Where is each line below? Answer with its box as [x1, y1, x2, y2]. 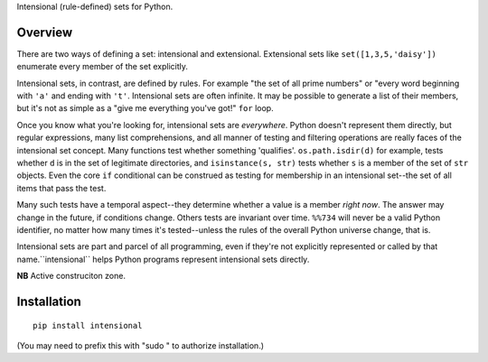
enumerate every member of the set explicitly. [16, 61, 189, 72]
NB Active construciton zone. [16, 271, 127, 282]
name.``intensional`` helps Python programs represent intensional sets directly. [16, 254, 310, 265]
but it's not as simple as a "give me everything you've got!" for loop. [16, 103, 275, 114]
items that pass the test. [16, 182, 107, 193]
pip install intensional [33, 320, 143, 330]
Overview [16, 24, 73, 40]
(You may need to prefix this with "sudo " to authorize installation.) [16, 339, 265, 351]
